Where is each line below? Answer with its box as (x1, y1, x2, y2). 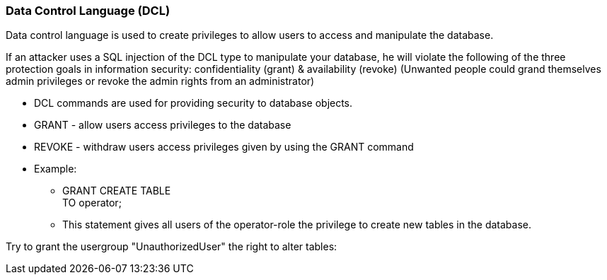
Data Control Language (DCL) (6, 4, 170, 18)
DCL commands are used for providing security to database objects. (34, 97, 353, 110)
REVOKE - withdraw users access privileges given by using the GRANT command (34, 141, 414, 153)
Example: (34, 163, 77, 175)
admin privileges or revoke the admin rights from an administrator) (6, 75, 315, 88)
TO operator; (62, 197, 122, 209)
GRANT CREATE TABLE (62, 185, 171, 197)
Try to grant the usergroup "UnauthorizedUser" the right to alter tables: (6, 240, 337, 253)
